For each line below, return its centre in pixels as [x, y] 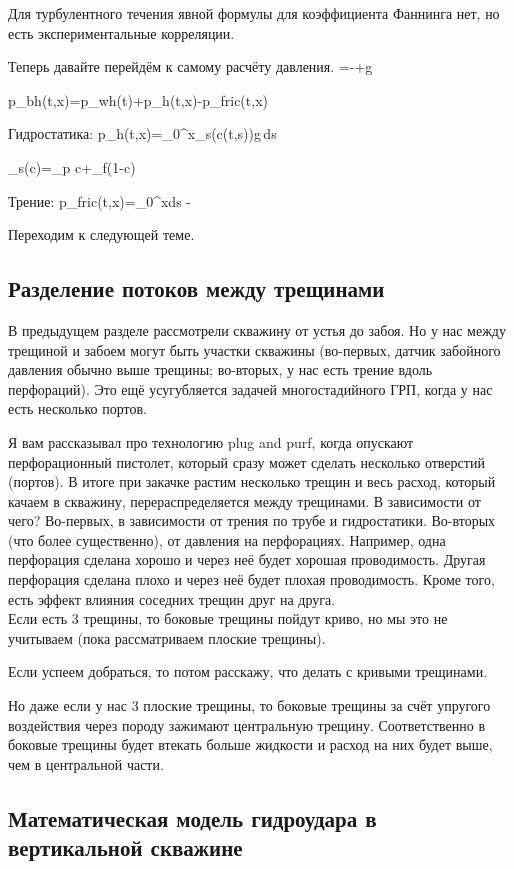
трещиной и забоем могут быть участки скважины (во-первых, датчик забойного [254, 349]
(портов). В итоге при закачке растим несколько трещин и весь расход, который [252, 481]
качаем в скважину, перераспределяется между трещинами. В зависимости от [244, 500]
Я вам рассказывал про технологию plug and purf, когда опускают [211, 441]
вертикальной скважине [125, 847]
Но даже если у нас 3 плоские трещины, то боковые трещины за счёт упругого [249, 705]
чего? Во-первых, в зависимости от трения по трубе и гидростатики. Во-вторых [252, 520]
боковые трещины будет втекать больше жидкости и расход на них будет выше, [250, 744]
